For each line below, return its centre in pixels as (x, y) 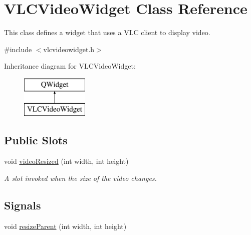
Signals (23, 205)
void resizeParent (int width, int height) (65, 226)
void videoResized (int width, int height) (66, 161)
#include (18, 49)
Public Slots (36, 140)
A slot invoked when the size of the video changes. (80, 178)
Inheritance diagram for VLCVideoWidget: (70, 66)
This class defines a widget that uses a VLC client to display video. (107, 32)
